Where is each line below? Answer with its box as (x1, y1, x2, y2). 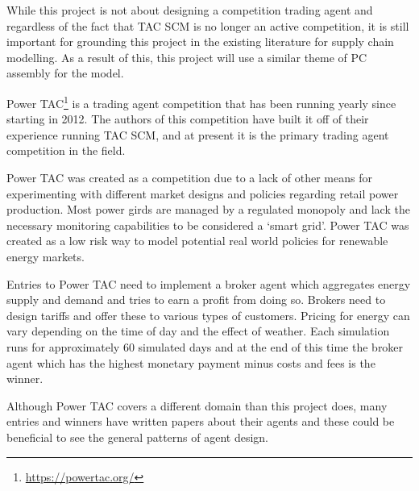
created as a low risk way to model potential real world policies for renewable (6, 232, 388, 249)
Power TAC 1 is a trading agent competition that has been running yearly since (6, 92, 396, 111)
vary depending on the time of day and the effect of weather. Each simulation (6, 322, 390, 339)
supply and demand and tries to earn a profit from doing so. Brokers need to (6, 291, 386, 308)
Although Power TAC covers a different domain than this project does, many (6, 397, 388, 414)
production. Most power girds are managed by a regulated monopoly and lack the (6, 201, 410, 218)
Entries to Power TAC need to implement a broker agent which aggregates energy (6, 275, 411, 292)
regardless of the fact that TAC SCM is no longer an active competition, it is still (6, 17, 409, 34)
